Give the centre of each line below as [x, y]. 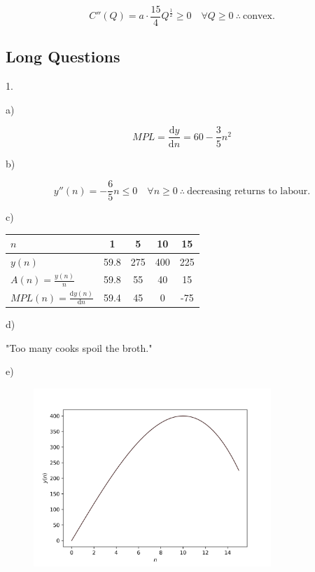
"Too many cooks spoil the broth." [79, 347]
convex [257, 16]
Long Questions [63, 56]
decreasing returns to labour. [249, 191]
